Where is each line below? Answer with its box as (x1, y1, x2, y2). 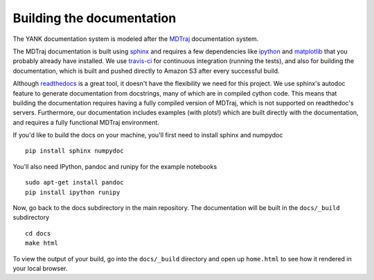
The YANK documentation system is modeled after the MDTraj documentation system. (12, 35, 259, 43)
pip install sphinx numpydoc (25, 147, 124, 155)
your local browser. (12, 264, 68, 272)
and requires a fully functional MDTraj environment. (12, 118, 159, 126)
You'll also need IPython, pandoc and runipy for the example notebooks (12, 162, 217, 170)
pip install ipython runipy (25, 188, 121, 196)
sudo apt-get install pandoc (25, 179, 124, 186)
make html (25, 239, 58, 247)
